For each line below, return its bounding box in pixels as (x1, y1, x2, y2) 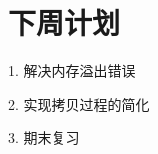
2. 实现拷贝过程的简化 (8, 93, 150, 114)
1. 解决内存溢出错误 (8, 60, 136, 81)
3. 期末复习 (8, 127, 80, 148)
